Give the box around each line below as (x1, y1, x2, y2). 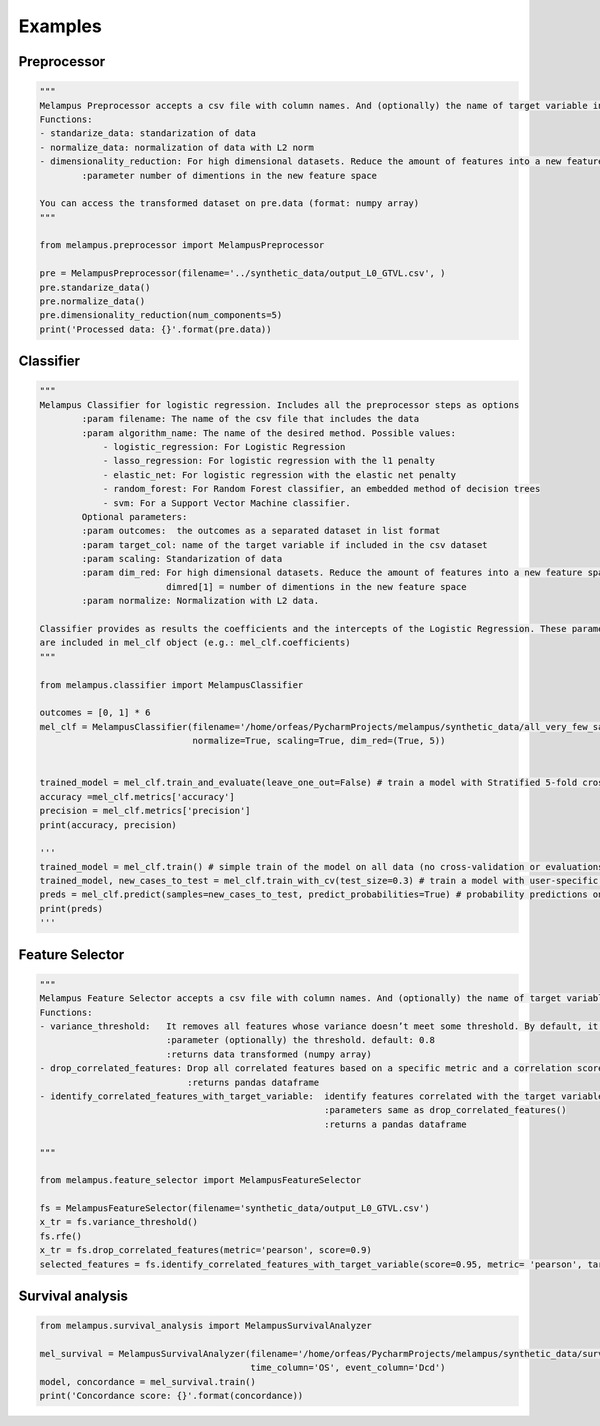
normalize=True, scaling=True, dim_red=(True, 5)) (192, 735, 446, 747)
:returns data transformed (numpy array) (165, 1048, 372, 1060)
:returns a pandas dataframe (323, 1118, 467, 1130)
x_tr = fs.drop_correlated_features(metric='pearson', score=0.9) (39, 1245, 372, 1256)
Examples (18, 15, 102, 37)
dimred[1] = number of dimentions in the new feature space (165, 581, 467, 592)
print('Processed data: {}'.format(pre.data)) (39, 323, 272, 335)
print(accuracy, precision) (39, 819, 177, 830)
